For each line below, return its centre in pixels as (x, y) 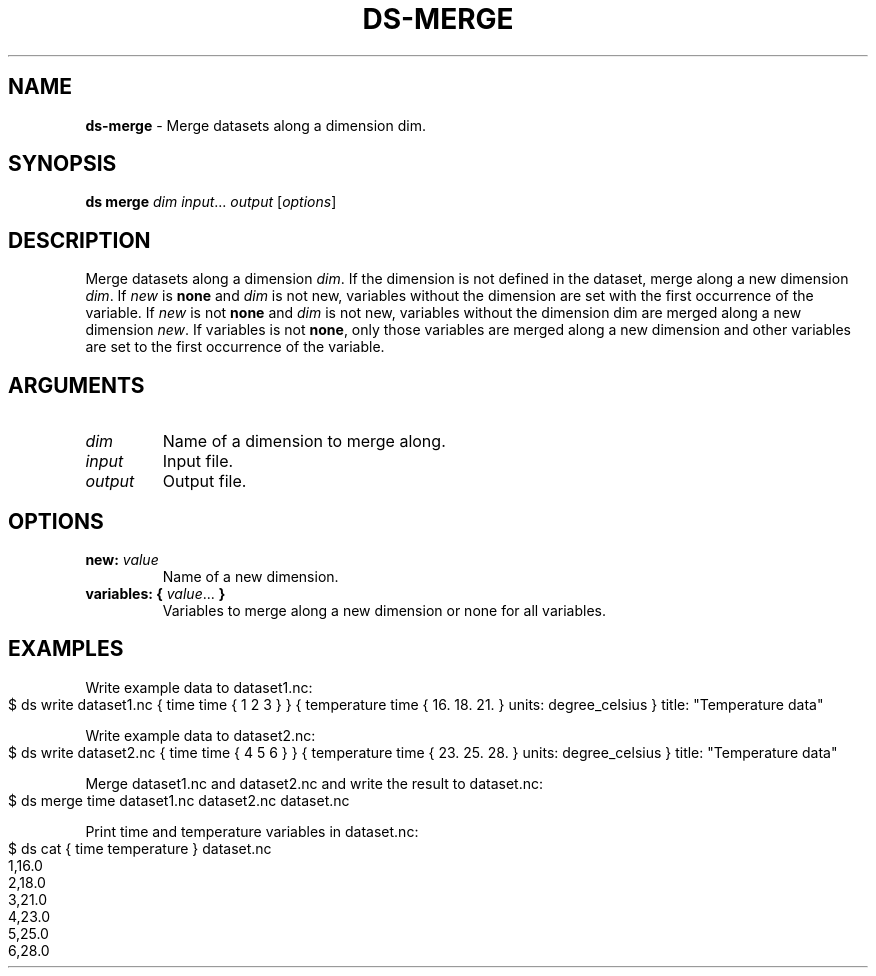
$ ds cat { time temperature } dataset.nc (140, 848)
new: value (122, 559)
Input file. (198, 461)
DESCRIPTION (79, 240)
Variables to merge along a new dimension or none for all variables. (384, 610)
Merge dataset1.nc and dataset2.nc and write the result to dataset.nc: (314, 783)
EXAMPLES (66, 649)
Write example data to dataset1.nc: (199, 687)
